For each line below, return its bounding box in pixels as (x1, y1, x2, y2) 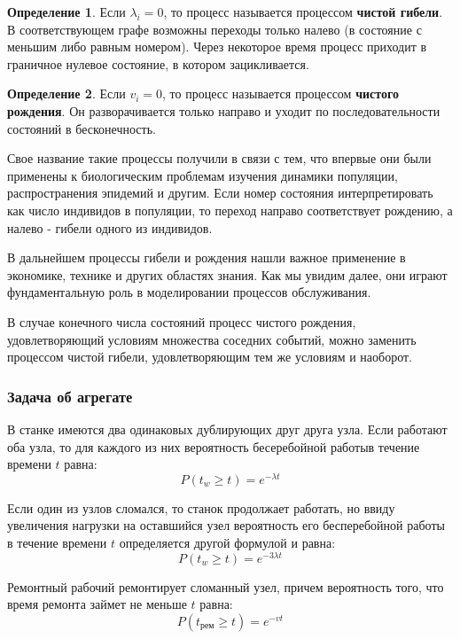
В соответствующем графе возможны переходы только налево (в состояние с (7, 19, 422, 38)
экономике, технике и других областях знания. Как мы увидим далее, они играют (7, 265, 448, 284)
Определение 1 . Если (7, 3, 126, 20)
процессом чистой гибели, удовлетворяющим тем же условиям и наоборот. (7, 347, 412, 366)
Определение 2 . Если (7, 84, 126, 103)
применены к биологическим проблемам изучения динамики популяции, (7, 166, 398, 184)
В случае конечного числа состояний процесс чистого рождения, (7, 312, 356, 331)
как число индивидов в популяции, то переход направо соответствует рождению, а (7, 200, 453, 219)
